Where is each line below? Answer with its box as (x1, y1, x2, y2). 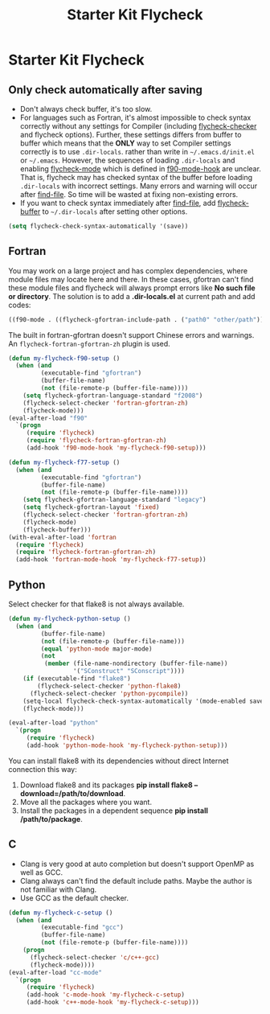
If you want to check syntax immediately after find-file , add (19, 199, 216, 207)
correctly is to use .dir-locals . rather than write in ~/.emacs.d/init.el (19, 147, 256, 156)
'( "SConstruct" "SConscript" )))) (72, 667, 185, 675)
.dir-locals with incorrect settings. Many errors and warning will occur (19, 181, 258, 191)
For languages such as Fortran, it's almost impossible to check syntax (19, 113, 252, 122)
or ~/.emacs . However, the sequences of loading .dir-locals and (19, 155, 235, 165)
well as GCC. (19, 867, 63, 877)
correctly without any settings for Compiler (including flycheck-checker (19, 121, 257, 130)
